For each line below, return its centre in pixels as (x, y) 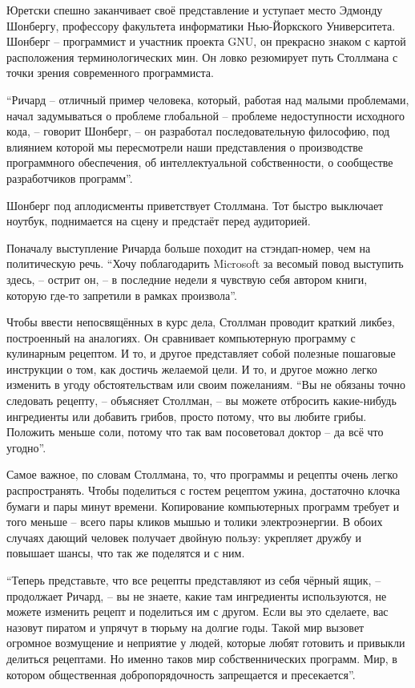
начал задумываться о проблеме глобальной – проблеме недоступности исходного (205, 115)
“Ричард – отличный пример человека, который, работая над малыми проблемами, (208, 99)
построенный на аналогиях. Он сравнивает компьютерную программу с (181, 337)
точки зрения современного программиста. (110, 73)
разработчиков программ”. (70, 178)
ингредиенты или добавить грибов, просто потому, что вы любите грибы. (187, 416)
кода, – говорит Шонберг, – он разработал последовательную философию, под (198, 131)
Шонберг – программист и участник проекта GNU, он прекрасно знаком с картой (206, 41)
